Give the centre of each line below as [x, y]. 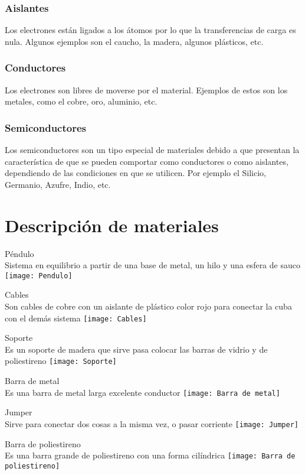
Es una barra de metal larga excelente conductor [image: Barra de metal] [142, 392]
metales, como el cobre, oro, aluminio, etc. [81, 101]
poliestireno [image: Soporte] [61, 361]
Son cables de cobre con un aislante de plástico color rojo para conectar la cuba [148, 306]
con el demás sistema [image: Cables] [76, 318]
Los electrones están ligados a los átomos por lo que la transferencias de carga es [150, 30]
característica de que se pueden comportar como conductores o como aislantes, [147, 161]
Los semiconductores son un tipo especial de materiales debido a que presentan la [152, 150]
